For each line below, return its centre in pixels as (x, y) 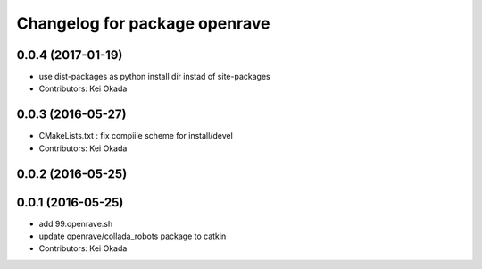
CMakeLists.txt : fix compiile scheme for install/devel (136, 136)
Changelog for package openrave (143, 23)
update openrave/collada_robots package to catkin (133, 236)
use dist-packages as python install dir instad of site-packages (155, 77)
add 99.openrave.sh (76, 223)
